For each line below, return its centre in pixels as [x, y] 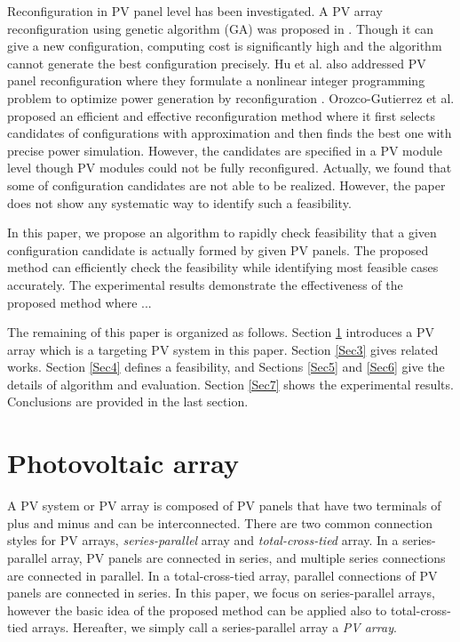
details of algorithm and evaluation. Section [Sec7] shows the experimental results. [230, 384]
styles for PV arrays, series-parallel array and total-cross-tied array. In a [203, 540]
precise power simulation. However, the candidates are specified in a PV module [225, 150]
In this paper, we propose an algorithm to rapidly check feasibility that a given [222, 233]
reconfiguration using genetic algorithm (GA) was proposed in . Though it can [221, 28]
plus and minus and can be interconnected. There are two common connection [220, 522]
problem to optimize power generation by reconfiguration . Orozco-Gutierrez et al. [231, 97]
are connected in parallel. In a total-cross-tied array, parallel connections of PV [222, 575]
